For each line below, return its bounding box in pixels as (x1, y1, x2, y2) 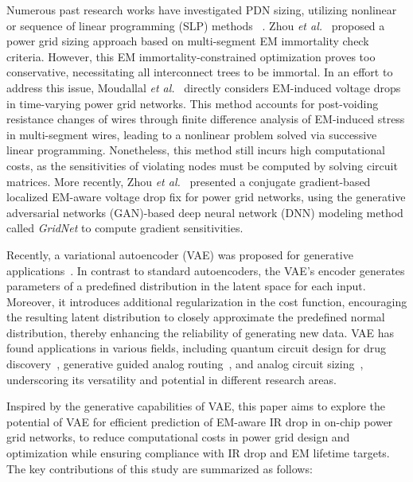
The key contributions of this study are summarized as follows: (6, 460, 313, 476)
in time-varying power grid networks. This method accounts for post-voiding (6, 95, 379, 111)
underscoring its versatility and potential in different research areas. (6, 371, 337, 387)
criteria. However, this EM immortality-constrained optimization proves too (6, 48, 376, 64)
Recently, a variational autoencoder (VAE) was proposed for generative (6, 246, 353, 262)
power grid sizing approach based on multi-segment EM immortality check (6, 33, 369, 49)
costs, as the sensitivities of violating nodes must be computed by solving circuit (6, 157, 398, 173)
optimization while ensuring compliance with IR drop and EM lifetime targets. (6, 445, 390, 461)
